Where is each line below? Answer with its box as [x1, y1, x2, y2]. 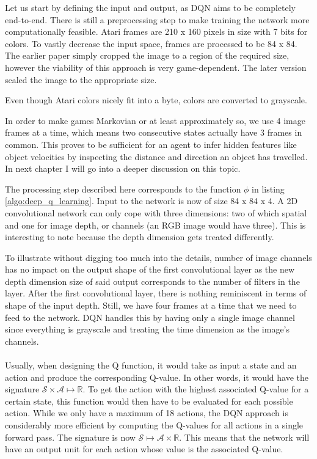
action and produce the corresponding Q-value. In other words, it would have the [5, 370, 308, 383]
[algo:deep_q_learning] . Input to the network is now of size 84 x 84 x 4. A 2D [5, 194, 298, 207]
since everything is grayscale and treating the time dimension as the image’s [5, 323, 290, 336]
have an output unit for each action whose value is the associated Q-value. [5, 442, 283, 455]
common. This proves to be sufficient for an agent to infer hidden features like [5, 138, 297, 150]
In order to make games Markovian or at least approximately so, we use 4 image [5, 114, 305, 127]
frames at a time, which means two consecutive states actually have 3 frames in [5, 126, 302, 139]
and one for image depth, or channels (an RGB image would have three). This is [5, 218, 306, 231]
